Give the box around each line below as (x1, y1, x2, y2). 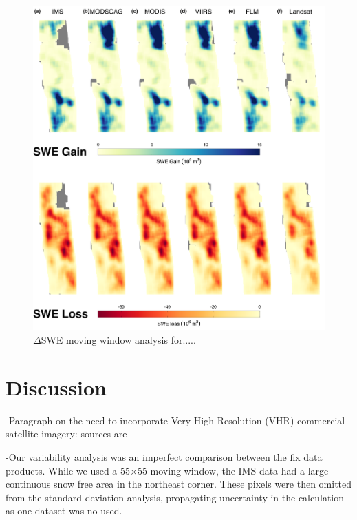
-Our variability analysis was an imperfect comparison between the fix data (6, 449, 323, 464)
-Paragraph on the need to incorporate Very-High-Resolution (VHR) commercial (6, 413, 345, 427)
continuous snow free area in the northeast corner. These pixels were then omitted (6, 477, 352, 491)
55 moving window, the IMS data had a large (137, 463, 329, 477)
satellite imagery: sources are (6, 426, 127, 441)
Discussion (6, 373, 107, 401)
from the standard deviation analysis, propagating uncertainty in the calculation (6, 490, 345, 504)
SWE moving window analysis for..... (41, 333, 196, 346)
